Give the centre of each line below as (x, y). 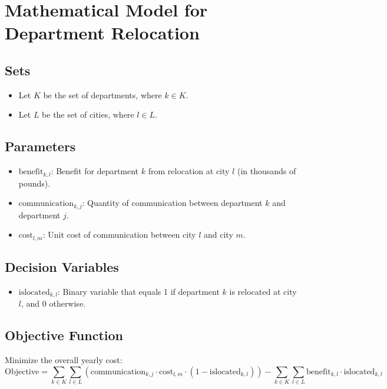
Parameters (40, 146)
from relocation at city (189, 171)
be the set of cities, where (88, 114)
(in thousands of (267, 171)
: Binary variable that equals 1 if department (138, 291)
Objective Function (64, 335)
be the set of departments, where (102, 94)
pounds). (34, 183)
